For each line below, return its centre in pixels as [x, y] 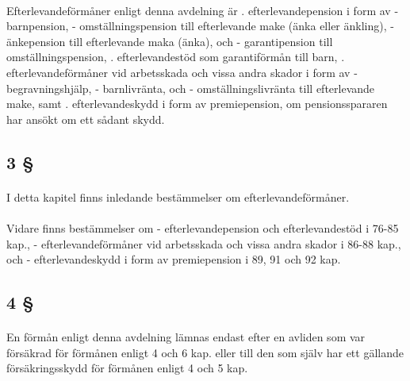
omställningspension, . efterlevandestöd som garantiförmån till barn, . [176, 57]
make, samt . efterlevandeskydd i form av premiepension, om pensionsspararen [197, 104]
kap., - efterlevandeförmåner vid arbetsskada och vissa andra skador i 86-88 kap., [204, 243]
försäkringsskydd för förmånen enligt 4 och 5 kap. [127, 368]
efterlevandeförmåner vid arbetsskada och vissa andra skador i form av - [182, 72]
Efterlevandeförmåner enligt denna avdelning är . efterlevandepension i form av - [203, 10]
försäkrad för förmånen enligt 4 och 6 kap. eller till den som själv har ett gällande [205, 352]
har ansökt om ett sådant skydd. [86, 119]
